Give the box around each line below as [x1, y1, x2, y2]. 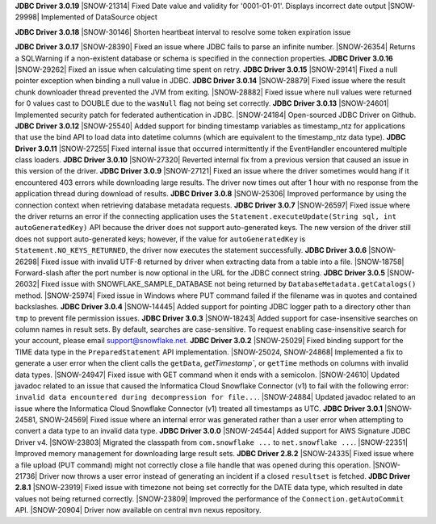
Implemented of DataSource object [40, 12, 157, 22]
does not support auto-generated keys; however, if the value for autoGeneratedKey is [15, 234, 306, 244]
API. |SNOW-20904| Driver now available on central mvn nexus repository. [15, 505, 262, 515]
